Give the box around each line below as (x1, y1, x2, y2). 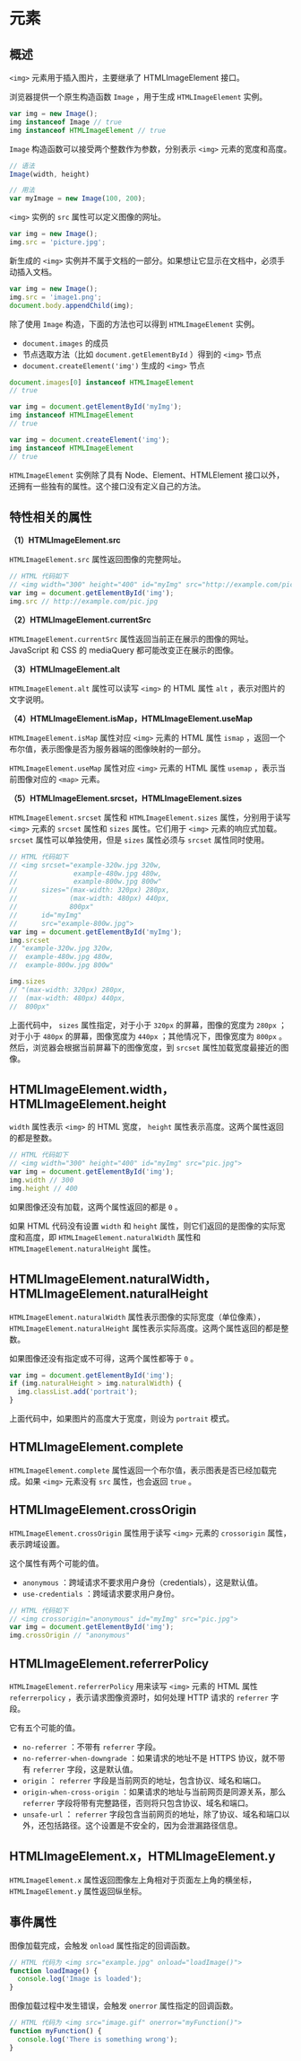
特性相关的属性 (9, 509, 92, 524)
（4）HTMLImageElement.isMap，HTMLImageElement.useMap (9, 713, 254, 724)
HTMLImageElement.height (9, 1097, 167, 1112)
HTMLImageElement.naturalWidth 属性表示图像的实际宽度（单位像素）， (9, 1311, 266, 1322)
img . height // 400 (9, 1184, 78, 1193)
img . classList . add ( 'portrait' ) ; (17, 1387, 139, 1396)
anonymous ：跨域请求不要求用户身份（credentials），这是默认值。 (21, 1577, 262, 1588)
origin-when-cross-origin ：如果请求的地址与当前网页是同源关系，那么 (21, 1786, 287, 1797)
